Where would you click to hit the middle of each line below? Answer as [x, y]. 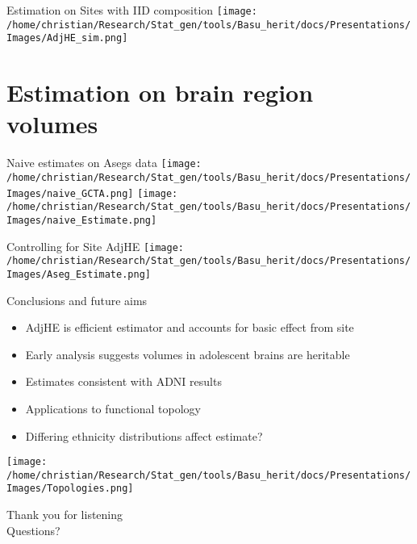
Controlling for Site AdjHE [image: [95, 246]
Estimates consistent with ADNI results [123, 381]
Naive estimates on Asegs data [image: [104, 163]
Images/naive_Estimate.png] [82, 220]
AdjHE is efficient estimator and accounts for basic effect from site [190, 327]
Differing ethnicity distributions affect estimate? [144, 435]
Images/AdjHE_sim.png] [67, 38]
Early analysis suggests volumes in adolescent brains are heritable [188, 354]
